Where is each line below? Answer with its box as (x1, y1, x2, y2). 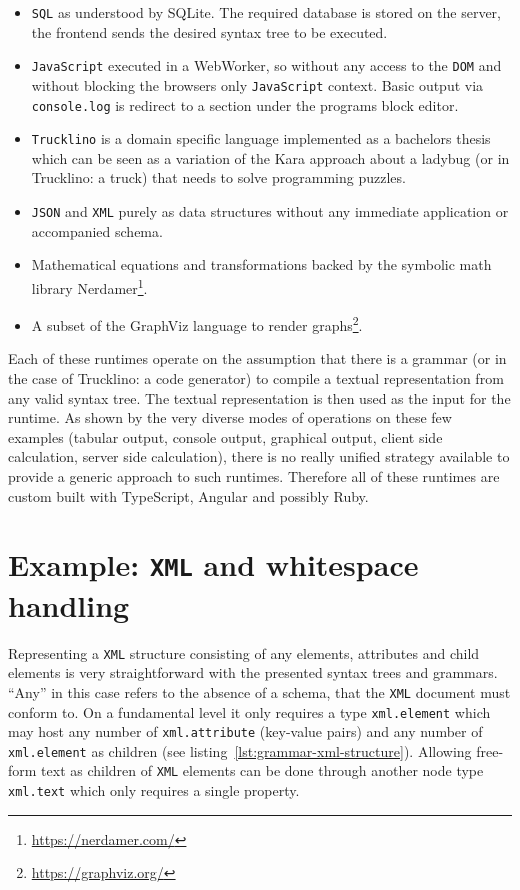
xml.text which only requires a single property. (8, 780, 300, 801)
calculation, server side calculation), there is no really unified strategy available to (8, 446, 510, 467)
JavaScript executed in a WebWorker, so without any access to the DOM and (31, 55, 502, 76)
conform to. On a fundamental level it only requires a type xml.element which (8, 701, 491, 722)
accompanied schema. (31, 220, 163, 241)
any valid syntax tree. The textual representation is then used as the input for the (8, 387, 511, 408)
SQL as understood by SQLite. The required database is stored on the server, (31, 2, 501, 22)
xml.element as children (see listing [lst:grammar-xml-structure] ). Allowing (8, 740, 472, 761)
